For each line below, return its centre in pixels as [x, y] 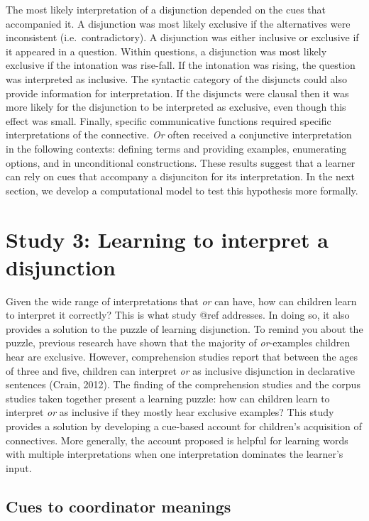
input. [19, 467]
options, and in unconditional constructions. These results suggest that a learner [181, 162]
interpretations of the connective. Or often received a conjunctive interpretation [179, 135]
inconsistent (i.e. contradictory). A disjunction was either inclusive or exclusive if [182, 37]
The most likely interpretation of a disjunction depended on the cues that [166, 9]
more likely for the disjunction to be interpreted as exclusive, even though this [176, 107]
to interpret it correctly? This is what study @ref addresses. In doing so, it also [178, 315]
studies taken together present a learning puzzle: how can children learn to [168, 398]
